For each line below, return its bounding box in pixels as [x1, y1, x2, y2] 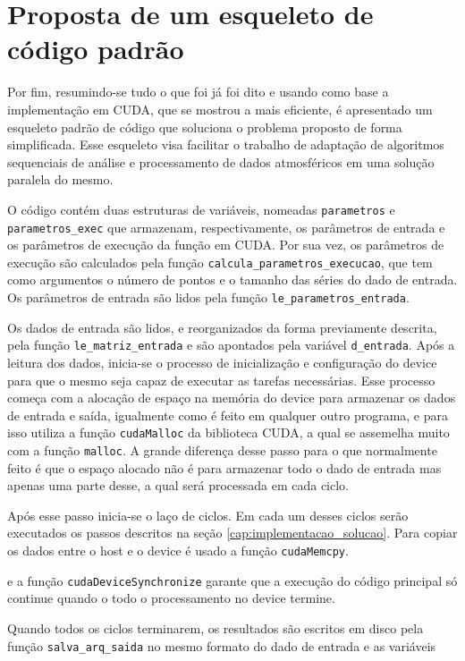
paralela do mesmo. [7, 170, 114, 189]
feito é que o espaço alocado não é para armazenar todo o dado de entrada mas [7, 458, 442, 477]
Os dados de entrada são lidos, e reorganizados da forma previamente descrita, [7, 318, 437, 336]
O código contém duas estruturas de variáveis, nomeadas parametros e [7, 199, 395, 218]
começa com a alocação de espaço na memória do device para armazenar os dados [7, 388, 456, 407]
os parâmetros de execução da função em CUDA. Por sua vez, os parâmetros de [7, 235, 444, 254]
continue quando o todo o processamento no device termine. [7, 589, 335, 607]
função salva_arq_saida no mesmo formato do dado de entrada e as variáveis [7, 636, 436, 655]
